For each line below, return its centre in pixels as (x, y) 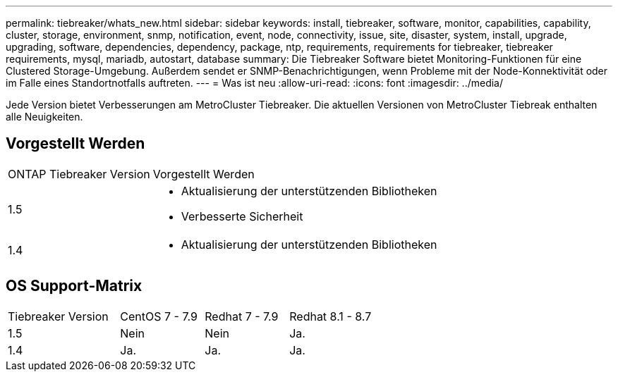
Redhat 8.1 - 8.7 (331, 316)
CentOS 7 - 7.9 (159, 316)
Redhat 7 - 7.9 (242, 316)
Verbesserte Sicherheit (242, 216)
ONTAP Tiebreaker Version (79, 174)
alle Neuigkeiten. (44, 117)
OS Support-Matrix (74, 286)
